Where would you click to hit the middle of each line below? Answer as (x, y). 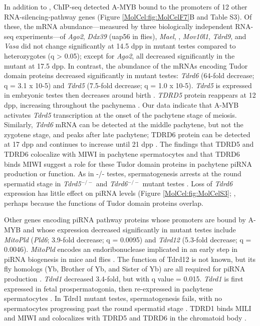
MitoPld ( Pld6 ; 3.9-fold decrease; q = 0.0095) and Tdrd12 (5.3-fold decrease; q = (128, 239)
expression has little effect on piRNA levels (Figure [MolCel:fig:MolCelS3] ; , (120, 193)
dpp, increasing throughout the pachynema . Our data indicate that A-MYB (121, 104)
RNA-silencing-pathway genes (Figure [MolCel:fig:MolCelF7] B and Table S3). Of (128, 16)
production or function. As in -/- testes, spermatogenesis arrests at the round (123, 174)
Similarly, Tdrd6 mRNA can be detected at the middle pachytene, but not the (124, 124)
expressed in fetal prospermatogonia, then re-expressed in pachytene (109, 288)
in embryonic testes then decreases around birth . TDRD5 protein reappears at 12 (130, 95)
